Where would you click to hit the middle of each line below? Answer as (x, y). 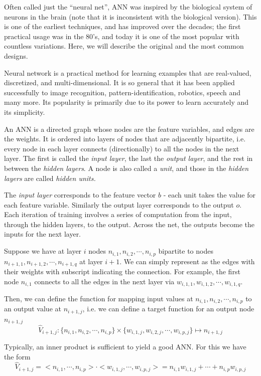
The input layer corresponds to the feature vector (80, 195)
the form (17, 356)
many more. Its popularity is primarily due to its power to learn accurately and (126, 102)
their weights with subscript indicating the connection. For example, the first (122, 271)
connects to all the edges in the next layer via (104, 281)
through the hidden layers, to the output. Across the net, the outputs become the (129, 224)
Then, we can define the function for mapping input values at (99, 299)
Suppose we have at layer (43, 251)
